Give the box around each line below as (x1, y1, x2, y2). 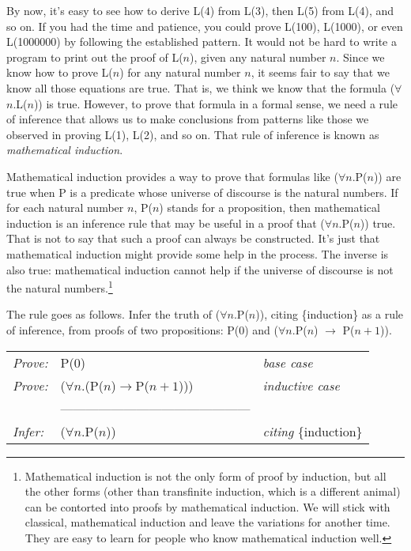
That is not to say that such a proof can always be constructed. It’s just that (6, 230, 380, 247)
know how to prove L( (6, 64, 113, 81)
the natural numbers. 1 (6, 277, 113, 296)
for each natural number (6, 199, 124, 216)
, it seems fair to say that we (251, 64, 390, 81)
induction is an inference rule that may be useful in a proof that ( (6, 214, 325, 231)
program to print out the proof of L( (6, 48, 183, 65)
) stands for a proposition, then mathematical (159, 199, 380, 216)
